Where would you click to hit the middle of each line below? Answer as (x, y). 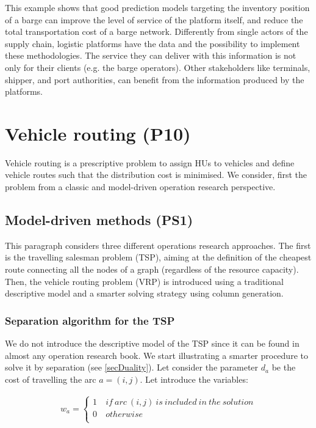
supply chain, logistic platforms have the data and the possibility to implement (153, 43)
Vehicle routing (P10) (98, 133)
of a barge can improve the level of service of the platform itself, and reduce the (154, 19)
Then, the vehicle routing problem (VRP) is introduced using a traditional (144, 281)
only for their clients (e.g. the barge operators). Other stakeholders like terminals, (158, 67)
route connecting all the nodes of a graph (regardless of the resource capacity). (152, 269)
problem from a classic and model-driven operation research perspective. (140, 187)
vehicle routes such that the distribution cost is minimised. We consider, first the (156, 175)
